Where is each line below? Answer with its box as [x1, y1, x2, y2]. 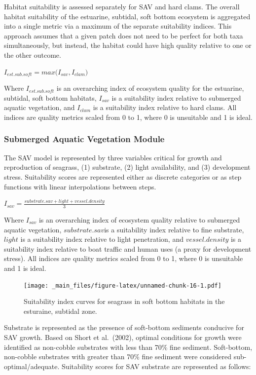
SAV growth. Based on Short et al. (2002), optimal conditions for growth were [4, 332, 242, 342]
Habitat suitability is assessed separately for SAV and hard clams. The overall [4, 1, 240, 11]
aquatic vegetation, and [4, 102, 75, 112]
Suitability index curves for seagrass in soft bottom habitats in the [24, 296, 225, 306]
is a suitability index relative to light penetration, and [20, 234, 183, 244]
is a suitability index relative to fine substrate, [104, 224, 244, 234]
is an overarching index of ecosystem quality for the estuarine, [56, 83, 244, 93]
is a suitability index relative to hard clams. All [93, 102, 237, 112]
